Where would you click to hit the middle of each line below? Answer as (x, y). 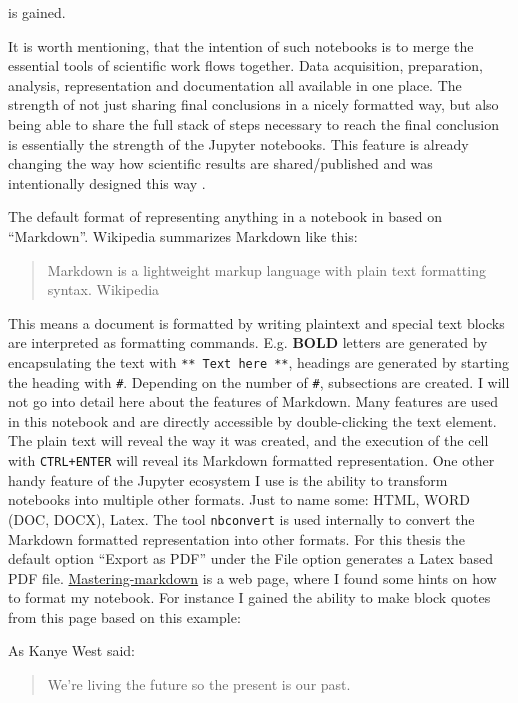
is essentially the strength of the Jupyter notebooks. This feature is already (238, 143)
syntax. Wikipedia (103, 289)
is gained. (37, 12)
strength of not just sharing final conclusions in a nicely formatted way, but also (253, 104)
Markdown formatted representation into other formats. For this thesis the (237, 538)
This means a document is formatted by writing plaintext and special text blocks (256, 322)
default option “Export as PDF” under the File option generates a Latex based (250, 558)
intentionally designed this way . (107, 182)
